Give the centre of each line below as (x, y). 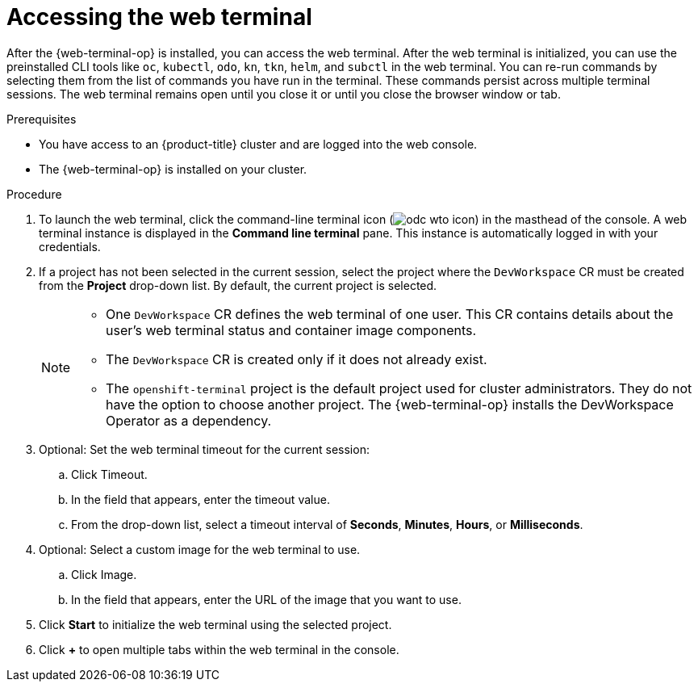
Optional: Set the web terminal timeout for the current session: (204, 449)
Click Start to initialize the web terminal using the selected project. (215, 624)
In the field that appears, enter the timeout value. (201, 499)
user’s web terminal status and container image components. (291, 330)
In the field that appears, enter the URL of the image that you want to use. (266, 599)
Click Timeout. (109, 474)
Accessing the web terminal (159, 17)
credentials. (70, 246)
